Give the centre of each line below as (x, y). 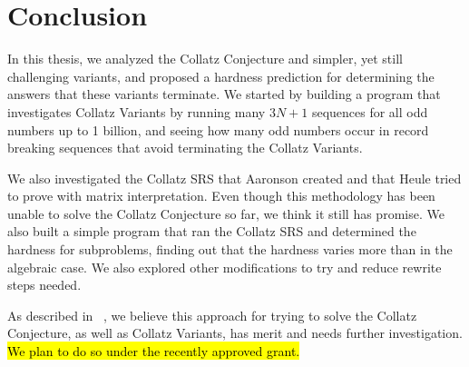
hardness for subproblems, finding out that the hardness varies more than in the (230, 249)
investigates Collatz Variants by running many (137, 111)
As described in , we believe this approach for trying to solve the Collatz (212, 315)
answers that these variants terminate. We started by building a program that (224, 94)
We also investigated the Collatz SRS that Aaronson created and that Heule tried (234, 178)
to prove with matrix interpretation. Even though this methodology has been (221, 196)
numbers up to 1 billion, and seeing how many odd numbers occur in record (218, 129)
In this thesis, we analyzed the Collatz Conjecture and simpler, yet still (205, 59)
